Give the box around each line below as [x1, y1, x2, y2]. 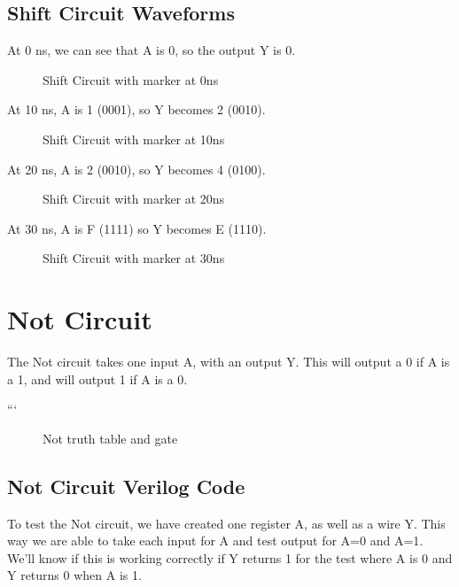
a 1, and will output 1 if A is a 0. [7, 369, 188, 388]
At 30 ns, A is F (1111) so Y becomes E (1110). [7, 219, 267, 237]
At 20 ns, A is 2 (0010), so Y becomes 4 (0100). [7, 159, 266, 178]
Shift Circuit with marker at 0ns [43, 70, 219, 89]
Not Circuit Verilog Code [7, 472, 245, 499]
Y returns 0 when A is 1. [7, 566, 142, 584]
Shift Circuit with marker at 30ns [43, 249, 225, 267]
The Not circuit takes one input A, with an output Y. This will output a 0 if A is [7, 352, 450, 371]
